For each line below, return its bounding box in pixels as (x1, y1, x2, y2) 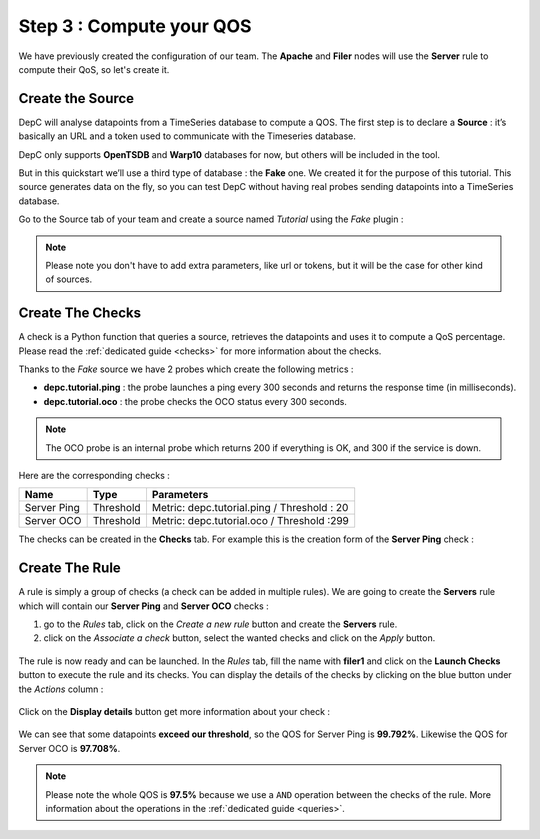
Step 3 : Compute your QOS (18, 15, 252, 37)
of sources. (45, 273, 93, 285)
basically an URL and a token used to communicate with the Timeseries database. (18, 130, 357, 142)
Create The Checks (18, 305, 142, 322)
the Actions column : (18, 683, 104, 695)
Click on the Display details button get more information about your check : (18, 706, 330, 718)
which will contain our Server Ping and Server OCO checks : (18, 600, 269, 612)
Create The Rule (18, 560, 122, 577)
